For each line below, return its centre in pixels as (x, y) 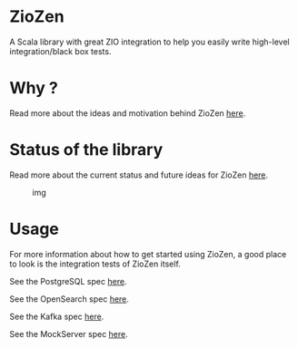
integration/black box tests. (60, 51)
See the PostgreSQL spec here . (68, 281)
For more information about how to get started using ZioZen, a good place (148, 254)
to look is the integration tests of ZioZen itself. (95, 264)
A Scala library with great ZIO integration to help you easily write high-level (149, 42)
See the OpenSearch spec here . (70, 299)
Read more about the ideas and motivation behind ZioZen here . (128, 113)
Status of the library (86, 150)
